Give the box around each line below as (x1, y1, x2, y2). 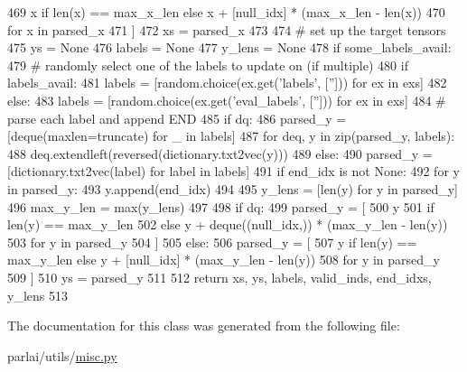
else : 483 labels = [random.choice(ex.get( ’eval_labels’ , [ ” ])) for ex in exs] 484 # (7, 90, 446, 109)
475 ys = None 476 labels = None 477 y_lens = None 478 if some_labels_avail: (7, 38, 452, 57)
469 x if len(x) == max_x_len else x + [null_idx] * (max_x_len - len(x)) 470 (7, 3, 445, 21)
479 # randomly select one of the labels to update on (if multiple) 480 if (7, 55, 408, 74)
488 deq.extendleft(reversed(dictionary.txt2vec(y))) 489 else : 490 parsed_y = (7, 144, 433, 163)
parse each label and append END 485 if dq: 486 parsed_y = (7, 108, 347, 127)
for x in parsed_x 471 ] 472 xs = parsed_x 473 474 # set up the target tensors (7, 20, 446, 39)
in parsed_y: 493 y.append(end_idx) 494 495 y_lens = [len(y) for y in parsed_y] (7, 179, 459, 198)
